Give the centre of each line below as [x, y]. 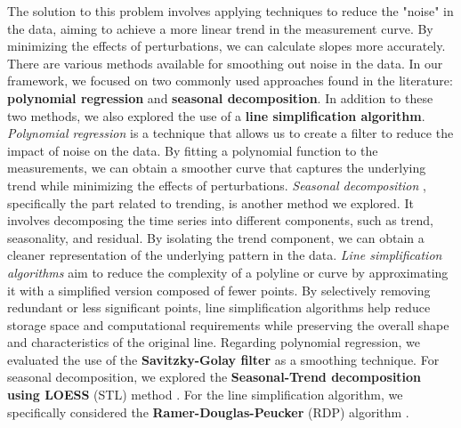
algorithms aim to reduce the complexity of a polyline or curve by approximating [228, 272]
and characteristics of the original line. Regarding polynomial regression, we [214, 342]
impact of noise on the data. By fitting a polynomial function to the [193, 150]
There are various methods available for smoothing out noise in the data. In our [225, 63]
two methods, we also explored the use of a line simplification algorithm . [216, 115]
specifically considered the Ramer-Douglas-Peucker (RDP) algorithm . [208, 412]
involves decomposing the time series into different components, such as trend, [220, 220]
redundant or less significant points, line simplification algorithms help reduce [219, 307]
